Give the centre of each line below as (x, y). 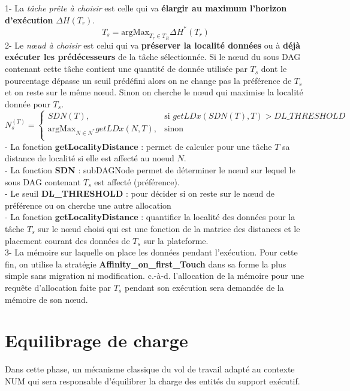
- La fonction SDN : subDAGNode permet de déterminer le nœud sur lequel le (150, 170)
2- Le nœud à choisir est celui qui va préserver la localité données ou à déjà (153, 45)
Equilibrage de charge (96, 340)
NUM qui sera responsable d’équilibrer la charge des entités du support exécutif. (153, 381)
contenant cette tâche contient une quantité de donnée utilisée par (126, 69)
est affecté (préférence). (137, 181)
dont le (274, 69)
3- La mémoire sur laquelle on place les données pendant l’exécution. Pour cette (151, 252)
